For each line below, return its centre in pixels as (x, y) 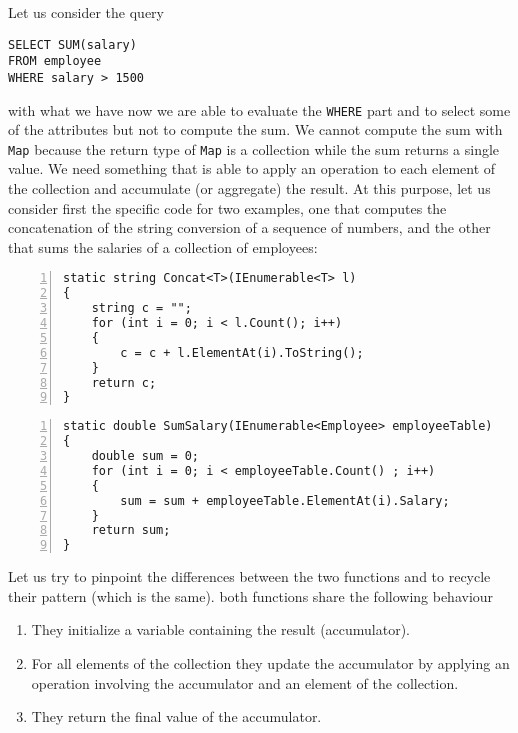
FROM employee (55, 61)
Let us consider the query (86, 12)
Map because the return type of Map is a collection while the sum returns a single (254, 148)
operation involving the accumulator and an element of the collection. (245, 682)
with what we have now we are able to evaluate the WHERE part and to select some (259, 109)
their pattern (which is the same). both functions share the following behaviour (251, 595)
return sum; (131, 530)
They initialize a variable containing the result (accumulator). (221, 629)
